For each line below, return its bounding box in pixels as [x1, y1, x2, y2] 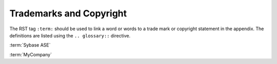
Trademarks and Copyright [9, 8, 127, 19]
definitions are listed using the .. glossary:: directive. [9, 32, 131, 38]
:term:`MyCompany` [9, 51, 52, 57]
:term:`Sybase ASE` [9, 42, 51, 48]
